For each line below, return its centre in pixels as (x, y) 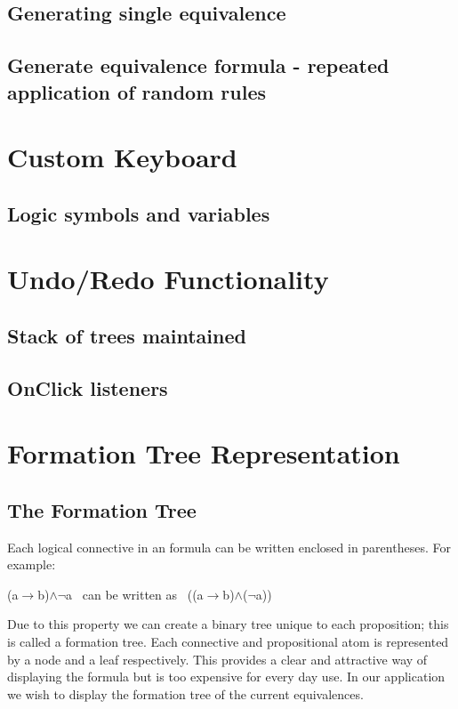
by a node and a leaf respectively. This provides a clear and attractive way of (217, 659)
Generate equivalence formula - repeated (198, 65)
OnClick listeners (88, 387)
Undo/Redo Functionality (168, 279)
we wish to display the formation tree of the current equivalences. (185, 693)
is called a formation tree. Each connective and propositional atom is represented (228, 641)
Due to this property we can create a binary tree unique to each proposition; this (228, 624)
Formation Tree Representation (204, 453)
